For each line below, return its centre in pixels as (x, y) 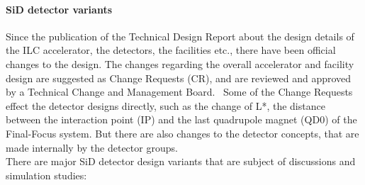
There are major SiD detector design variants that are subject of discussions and (181, 161)
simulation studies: (46, 175)
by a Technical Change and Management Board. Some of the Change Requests (179, 92)
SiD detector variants (59, 9)
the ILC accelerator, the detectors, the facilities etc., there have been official (171, 50)
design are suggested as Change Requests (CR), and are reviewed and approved (179, 78)
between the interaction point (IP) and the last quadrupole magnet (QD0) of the (181, 119)
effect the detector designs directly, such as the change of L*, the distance (165, 105)
